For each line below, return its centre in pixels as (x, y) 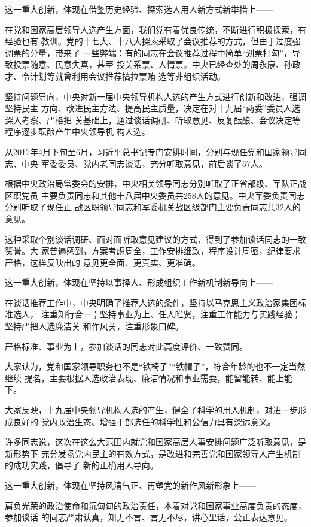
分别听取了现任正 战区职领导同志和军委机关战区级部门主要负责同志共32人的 (153, 207)
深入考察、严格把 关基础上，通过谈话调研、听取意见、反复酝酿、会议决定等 (153, 119)
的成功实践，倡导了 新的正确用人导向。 (82, 465)
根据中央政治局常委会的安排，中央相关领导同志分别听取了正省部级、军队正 (151, 184)
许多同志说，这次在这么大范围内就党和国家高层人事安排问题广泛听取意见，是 (155, 442)
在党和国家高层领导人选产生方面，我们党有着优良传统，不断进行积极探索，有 (155, 29)
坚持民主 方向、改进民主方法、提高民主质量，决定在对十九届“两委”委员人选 (153, 108)
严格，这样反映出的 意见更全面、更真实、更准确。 (103, 262)
